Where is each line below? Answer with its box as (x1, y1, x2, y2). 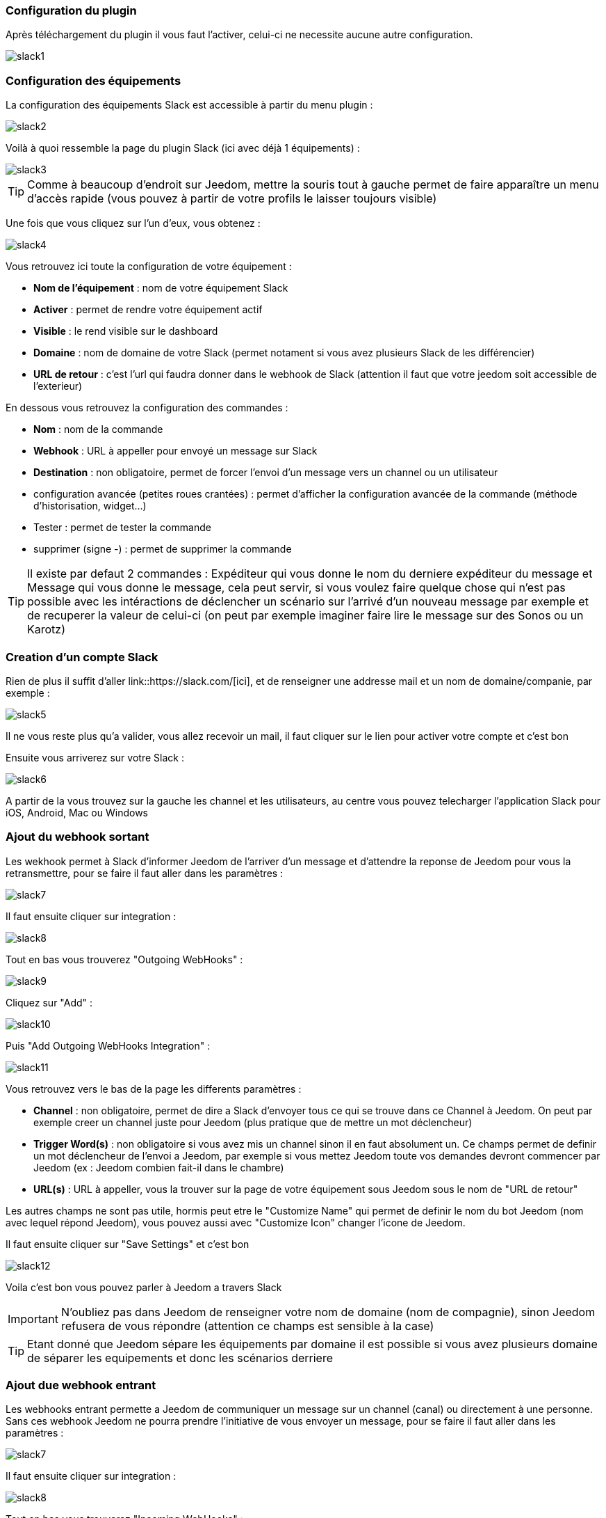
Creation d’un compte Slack (6, 649, 158, 664)
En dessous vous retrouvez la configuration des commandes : (6, 402, 288, 414)
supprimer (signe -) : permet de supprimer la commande (33, 543, 292, 555)
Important (8, 1311, 58, 1326)
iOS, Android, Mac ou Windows (6, 806, 148, 819)
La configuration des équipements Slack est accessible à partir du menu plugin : (6, 99, 373, 111)
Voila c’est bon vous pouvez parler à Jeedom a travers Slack (6, 1281, 282, 1293)
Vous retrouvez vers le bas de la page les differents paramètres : (6, 1082, 302, 1095)
